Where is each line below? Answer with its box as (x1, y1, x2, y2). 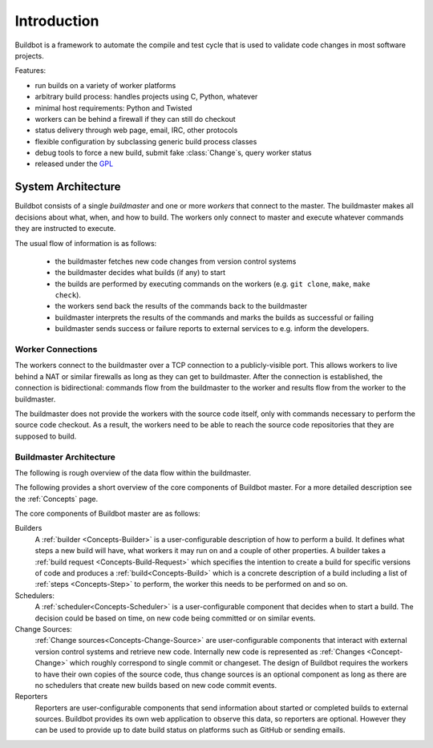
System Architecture (14, 180, 121, 194)
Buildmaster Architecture (14, 451, 115, 463)
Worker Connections (14, 344, 98, 355)
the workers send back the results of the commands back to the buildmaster (55, 301, 308, 311)
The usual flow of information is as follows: (14, 238, 157, 248)
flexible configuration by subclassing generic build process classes (34, 136, 257, 146)
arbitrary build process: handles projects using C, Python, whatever (34, 92, 258, 102)
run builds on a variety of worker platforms (34, 80, 176, 90)
